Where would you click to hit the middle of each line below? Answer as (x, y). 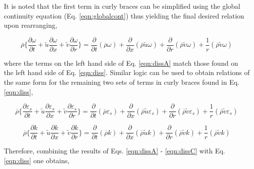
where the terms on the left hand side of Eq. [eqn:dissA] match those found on (121, 63)
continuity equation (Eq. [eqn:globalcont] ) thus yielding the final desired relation (124, 15)
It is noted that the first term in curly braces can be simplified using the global (122, 6)
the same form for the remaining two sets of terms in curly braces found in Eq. (122, 82)
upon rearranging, (31, 25)
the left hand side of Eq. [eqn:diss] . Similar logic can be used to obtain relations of (127, 72)
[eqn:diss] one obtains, (37, 160)
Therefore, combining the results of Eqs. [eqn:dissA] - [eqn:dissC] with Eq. (115, 151)
